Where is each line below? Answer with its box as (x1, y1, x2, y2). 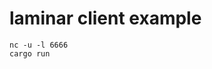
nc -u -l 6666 (9, 40, 69, 50)
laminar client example (9, 7, 202, 30)
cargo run (9, 48, 51, 59)
